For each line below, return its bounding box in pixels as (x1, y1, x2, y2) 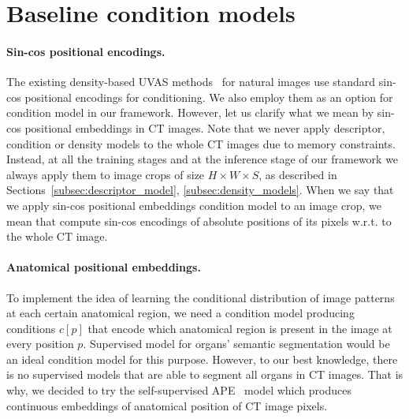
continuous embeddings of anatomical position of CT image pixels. (6, 397, 328, 413)
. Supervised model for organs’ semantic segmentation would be (83, 335, 390, 352)
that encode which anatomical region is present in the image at (87, 320, 392, 336)
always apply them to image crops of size (6, 166, 205, 182)
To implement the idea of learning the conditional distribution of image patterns (6, 289, 395, 305)
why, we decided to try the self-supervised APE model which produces (6, 382, 351, 398)
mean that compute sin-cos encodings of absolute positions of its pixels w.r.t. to (6, 212, 392, 229)
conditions (6, 320, 56, 336)
